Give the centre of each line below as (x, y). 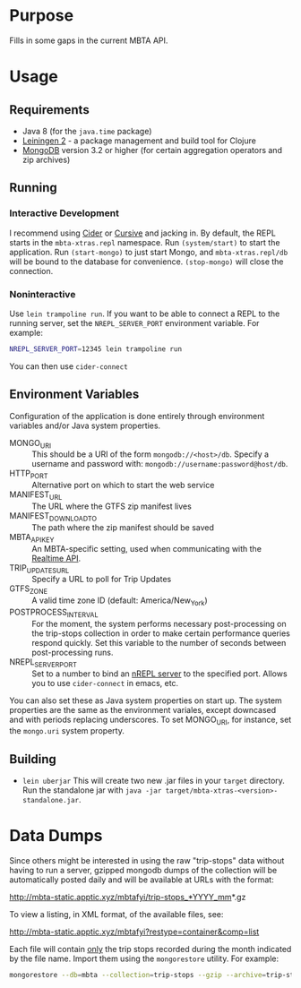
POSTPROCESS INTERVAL (54, 613)
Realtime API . (56, 558)
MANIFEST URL (36, 495)
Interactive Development (64, 213)
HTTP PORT (29, 474)
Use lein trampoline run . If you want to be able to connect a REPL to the (145, 314)
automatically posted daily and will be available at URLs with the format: (142, 880)
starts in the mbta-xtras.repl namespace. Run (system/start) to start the (145, 242)
